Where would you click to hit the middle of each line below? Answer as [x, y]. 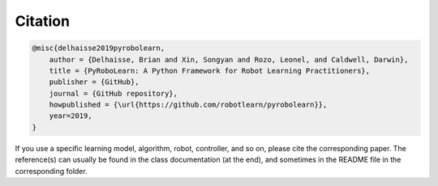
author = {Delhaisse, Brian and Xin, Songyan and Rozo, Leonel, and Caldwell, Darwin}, [229, 59]
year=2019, [71, 116]
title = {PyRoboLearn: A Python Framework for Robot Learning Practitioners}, [210, 70]
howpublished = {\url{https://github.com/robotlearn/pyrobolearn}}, [188, 105]
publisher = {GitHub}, [94, 82]
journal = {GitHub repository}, [114, 93]
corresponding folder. [52, 171]
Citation [43, 21]
